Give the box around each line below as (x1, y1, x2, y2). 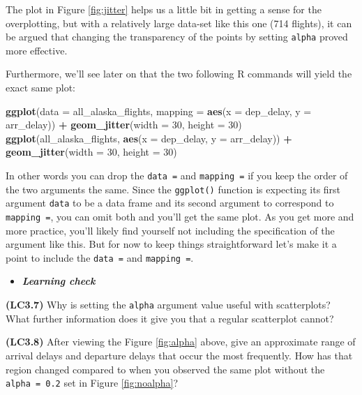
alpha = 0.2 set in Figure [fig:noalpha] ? (6, 375, 179, 390)
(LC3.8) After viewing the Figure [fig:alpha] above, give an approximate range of (6, 334, 356, 349)
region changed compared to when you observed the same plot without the (6, 362, 325, 376)
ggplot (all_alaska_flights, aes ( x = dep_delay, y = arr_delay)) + (6, 131, 292, 145)
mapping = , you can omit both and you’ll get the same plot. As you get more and (6, 209, 354, 223)
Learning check (22, 274, 96, 288)
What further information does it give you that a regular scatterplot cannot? (6, 311, 334, 325)
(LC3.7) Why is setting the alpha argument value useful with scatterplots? (6, 297, 331, 312)
